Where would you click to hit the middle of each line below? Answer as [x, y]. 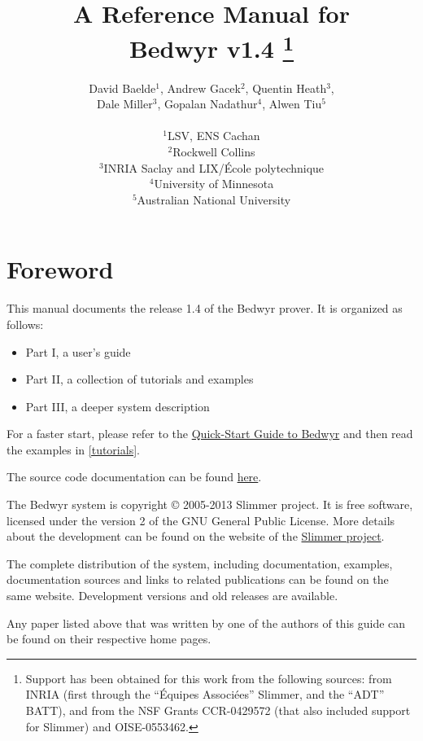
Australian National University [214, 199]
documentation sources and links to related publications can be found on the [198, 579]
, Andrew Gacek [200, 88]
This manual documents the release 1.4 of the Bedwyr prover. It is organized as [205, 308]
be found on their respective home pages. [109, 639]
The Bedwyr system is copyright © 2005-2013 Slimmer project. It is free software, [210, 504]
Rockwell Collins [214, 152]
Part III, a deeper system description [118, 406]
